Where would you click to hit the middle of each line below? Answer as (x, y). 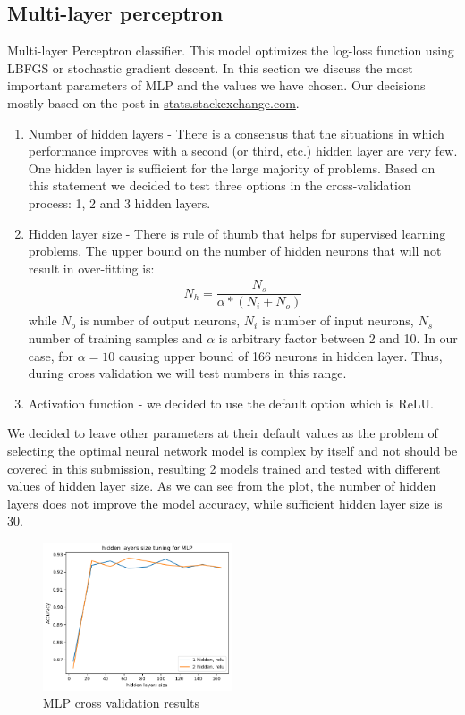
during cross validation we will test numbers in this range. (187, 373)
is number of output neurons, (160, 320)
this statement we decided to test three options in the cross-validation (220, 185)
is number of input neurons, (338, 320)
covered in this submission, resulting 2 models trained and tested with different (224, 468)
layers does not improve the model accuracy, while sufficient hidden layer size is (225, 503)
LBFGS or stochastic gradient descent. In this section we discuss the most (210, 67)
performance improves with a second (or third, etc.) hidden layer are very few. (243, 151)
